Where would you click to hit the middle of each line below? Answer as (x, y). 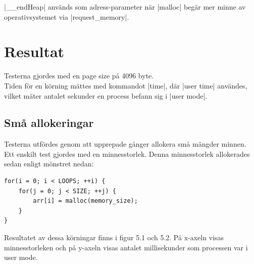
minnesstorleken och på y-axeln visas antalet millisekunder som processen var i (126, 247)
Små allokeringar (49, 123)
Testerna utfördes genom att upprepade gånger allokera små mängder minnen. (125, 144)
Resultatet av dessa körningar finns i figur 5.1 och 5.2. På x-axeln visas (114, 237)
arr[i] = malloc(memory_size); (85, 201)
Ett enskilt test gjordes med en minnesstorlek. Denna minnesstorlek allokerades (127, 153)
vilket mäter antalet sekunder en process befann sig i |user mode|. (106, 95)
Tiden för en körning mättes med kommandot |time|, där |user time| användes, (126, 85)
